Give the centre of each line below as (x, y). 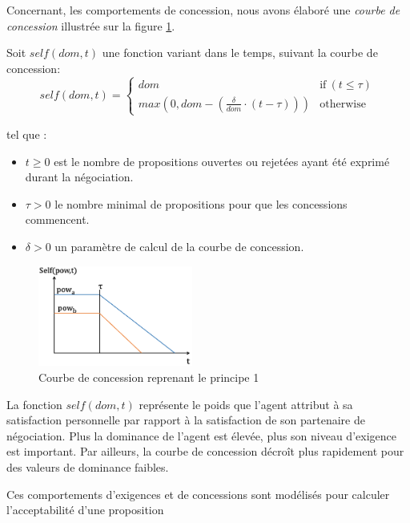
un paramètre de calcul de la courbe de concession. (179, 246)
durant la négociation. (79, 177)
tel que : (27, 134)
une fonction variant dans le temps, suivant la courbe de (240, 53)
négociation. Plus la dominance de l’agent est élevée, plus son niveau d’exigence (201, 435)
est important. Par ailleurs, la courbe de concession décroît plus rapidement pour (205, 451)
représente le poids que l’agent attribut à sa (246, 404)
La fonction (34, 404)
